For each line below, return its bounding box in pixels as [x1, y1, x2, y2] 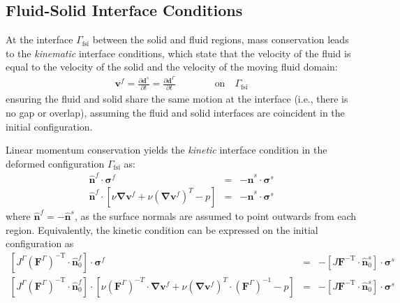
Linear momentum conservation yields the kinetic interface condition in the [6, 142, 327, 157]
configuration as [6, 236, 74, 251]
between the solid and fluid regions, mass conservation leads [92, 32, 349, 47]
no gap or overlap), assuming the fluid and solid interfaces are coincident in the [6, 105, 345, 119]
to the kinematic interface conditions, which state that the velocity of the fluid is [6, 45, 351, 60]
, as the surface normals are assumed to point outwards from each [74, 209, 357, 223]
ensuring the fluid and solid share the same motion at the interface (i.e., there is [6, 91, 348, 106]
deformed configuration [6, 156, 105, 170]
